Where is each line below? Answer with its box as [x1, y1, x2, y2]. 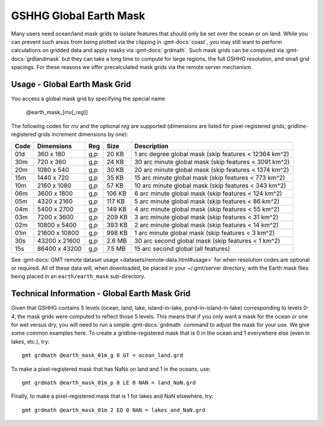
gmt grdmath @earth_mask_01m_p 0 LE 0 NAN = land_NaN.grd [22, 379, 196, 386]
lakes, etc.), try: [11, 338, 50, 345]
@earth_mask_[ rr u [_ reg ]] [26, 109, 88, 116]
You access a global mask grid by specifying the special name [11, 95, 165, 102]
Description [134, 142, 169, 150]
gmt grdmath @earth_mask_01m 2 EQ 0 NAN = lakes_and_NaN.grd [22, 406, 205, 413]
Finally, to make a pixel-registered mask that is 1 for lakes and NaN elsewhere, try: [11, 392, 214, 400]
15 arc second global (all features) [134, 244, 230, 252]
